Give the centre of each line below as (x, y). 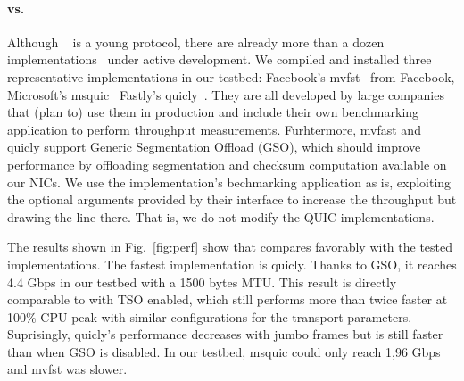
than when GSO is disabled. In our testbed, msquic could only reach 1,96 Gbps (224, 351)
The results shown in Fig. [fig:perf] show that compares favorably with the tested (230, 247)
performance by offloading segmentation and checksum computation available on (227, 164)
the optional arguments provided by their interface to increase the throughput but (232, 199)
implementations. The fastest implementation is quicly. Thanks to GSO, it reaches (232, 264)
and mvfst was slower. (67, 369)
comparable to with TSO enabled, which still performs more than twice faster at (228, 299)
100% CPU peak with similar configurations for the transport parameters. (210, 316)
